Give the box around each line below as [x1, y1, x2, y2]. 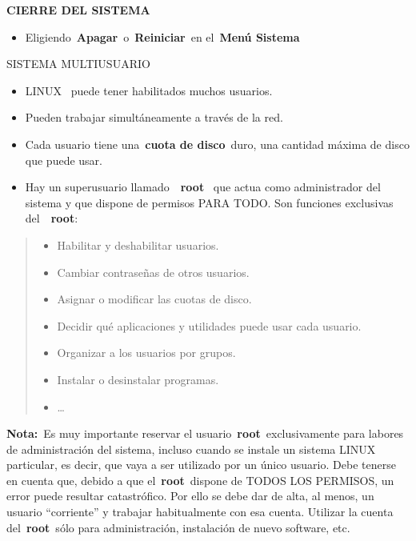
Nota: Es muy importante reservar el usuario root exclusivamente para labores [6, 425, 404, 442]
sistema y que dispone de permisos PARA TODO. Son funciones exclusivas [25, 194, 394, 210]
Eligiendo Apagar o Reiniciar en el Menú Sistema [25, 28, 300, 45]
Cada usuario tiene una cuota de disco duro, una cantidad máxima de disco [25, 135, 410, 152]
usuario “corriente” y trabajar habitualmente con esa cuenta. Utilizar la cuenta [6, 503, 394, 520]
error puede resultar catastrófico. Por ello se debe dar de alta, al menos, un [6, 487, 374, 504]
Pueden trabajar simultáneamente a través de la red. [25, 109, 283, 126]
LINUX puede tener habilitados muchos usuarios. [25, 82, 273, 98]
